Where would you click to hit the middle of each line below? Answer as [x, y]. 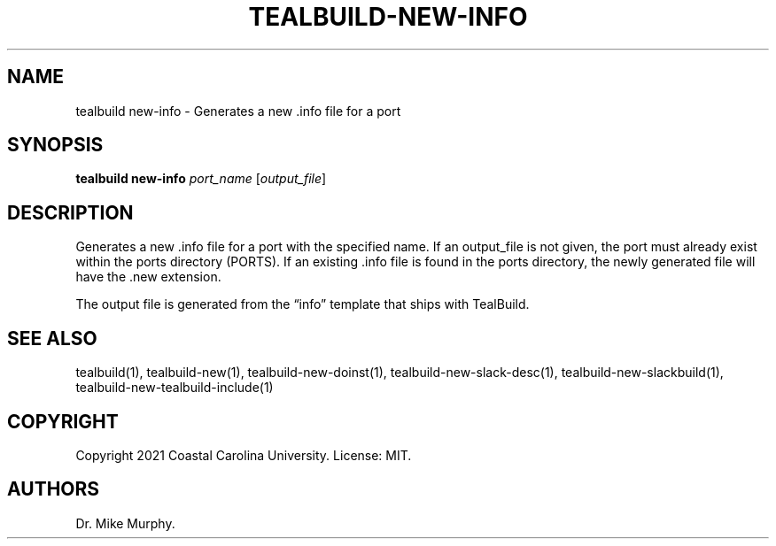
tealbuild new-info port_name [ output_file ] [201, 179]
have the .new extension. [148, 277]
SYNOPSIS [55, 145]
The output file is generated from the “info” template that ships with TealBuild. [303, 304]
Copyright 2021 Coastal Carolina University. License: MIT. [244, 455]
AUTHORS [54, 489]
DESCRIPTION [70, 212]
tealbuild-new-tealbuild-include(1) [175, 388]
